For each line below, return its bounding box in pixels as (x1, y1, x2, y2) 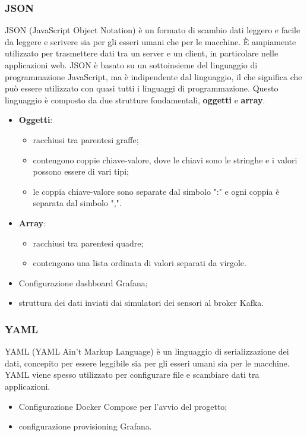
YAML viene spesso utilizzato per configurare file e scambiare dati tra (5, 368, 259, 381)
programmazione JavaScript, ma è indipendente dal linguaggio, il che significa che (5, 70, 302, 83)
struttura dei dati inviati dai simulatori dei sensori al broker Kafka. (18, 296, 264, 309)
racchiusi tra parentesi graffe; (33, 133, 139, 146)
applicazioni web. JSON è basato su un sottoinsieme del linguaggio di (5, 59, 258, 71)
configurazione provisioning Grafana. (18, 420, 152, 432)
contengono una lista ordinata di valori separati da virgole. (33, 257, 246, 269)
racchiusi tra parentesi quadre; (33, 236, 144, 249)
